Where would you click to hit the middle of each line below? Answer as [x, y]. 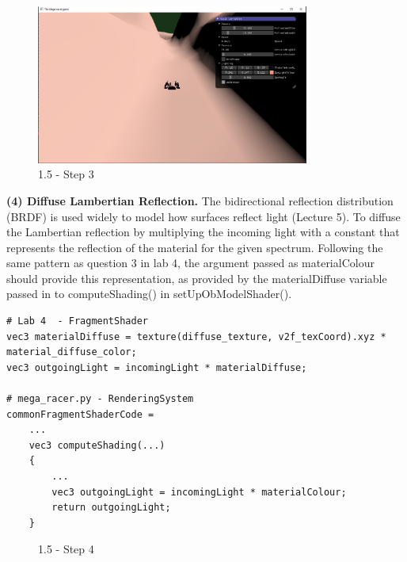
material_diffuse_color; [72, 352]
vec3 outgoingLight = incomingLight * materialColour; [199, 492]
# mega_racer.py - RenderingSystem [100, 399]
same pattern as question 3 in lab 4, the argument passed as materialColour [190, 263]
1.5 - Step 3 [66, 174]
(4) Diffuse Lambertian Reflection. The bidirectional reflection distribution [200, 200]
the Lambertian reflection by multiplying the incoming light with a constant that [203, 232]
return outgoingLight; [111, 508]
